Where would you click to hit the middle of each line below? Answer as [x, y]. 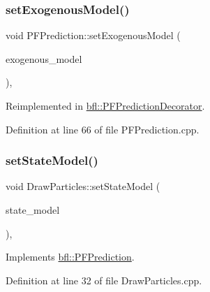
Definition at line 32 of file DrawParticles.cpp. [104, 280]
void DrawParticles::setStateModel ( [83, 186]
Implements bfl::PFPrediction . [70, 257]
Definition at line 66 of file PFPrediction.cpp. [103, 129]
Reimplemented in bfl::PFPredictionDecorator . [105, 105]
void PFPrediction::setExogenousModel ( [93, 35]
